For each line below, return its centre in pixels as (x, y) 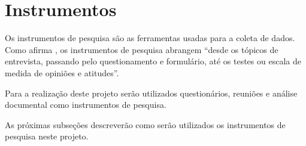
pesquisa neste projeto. (47, 136)
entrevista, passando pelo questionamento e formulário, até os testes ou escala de (153, 61)
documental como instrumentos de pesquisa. (86, 105)
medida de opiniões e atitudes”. (62, 72)
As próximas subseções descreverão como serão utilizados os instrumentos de (145, 124)
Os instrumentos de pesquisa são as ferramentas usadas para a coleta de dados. (150, 38)
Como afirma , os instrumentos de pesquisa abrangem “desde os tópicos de (142, 49)
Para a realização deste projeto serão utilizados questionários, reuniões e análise (151, 93)
